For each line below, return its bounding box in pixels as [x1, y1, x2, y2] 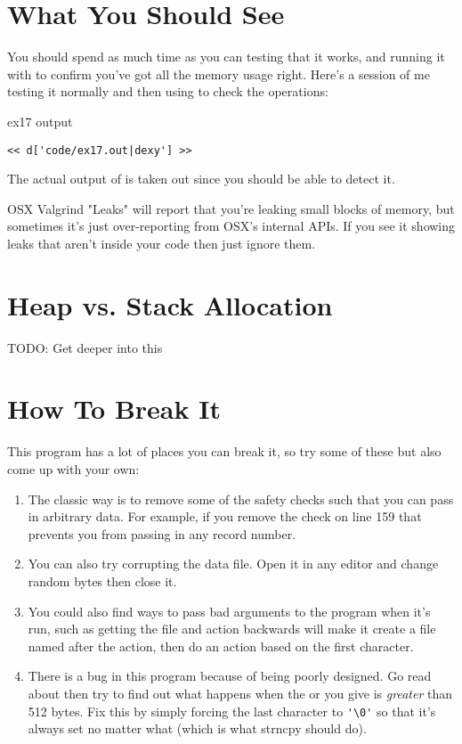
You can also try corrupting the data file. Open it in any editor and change [28, 554, 439, 573]
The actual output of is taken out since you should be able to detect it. [7, 169, 395, 188]
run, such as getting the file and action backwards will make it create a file [28, 619, 436, 638]
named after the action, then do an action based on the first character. [28, 636, 414, 655]
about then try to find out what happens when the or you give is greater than [28, 683, 452, 702]
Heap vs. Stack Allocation [7, 286, 333, 323]
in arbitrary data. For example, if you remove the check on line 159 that [28, 507, 422, 526]
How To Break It [7, 390, 221, 427]
